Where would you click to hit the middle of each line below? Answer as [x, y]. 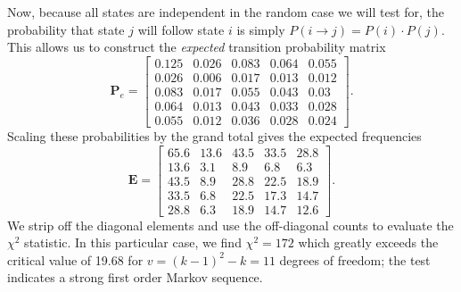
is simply [261, 29]
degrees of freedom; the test [355, 259]
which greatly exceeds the [368, 242]
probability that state [66, 29]
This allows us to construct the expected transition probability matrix [197, 47]
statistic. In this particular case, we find [133, 242]
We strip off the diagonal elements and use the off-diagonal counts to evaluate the [230, 225]
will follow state [181, 29]
